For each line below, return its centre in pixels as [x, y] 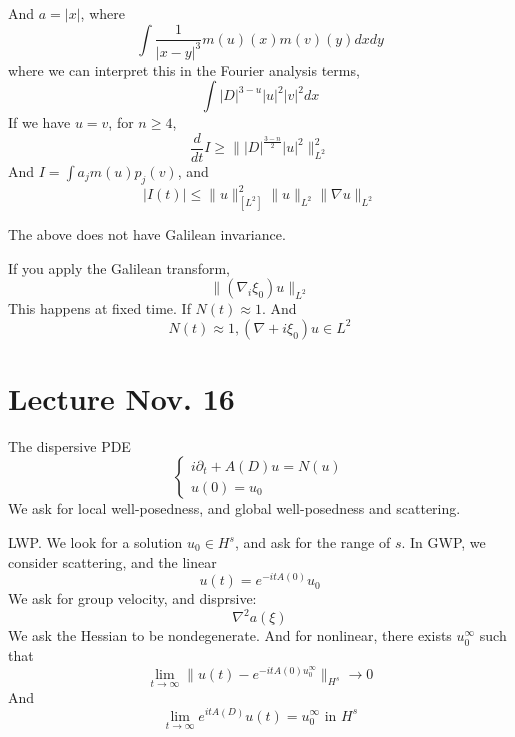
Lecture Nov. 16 [121, 397]
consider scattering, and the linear [112, 561]
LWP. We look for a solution [95, 542]
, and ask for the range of [312, 542]
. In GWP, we [443, 542]
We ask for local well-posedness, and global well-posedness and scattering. [234, 508]
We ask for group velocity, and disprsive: [132, 598]
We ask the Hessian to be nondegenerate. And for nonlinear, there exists [230, 635]
